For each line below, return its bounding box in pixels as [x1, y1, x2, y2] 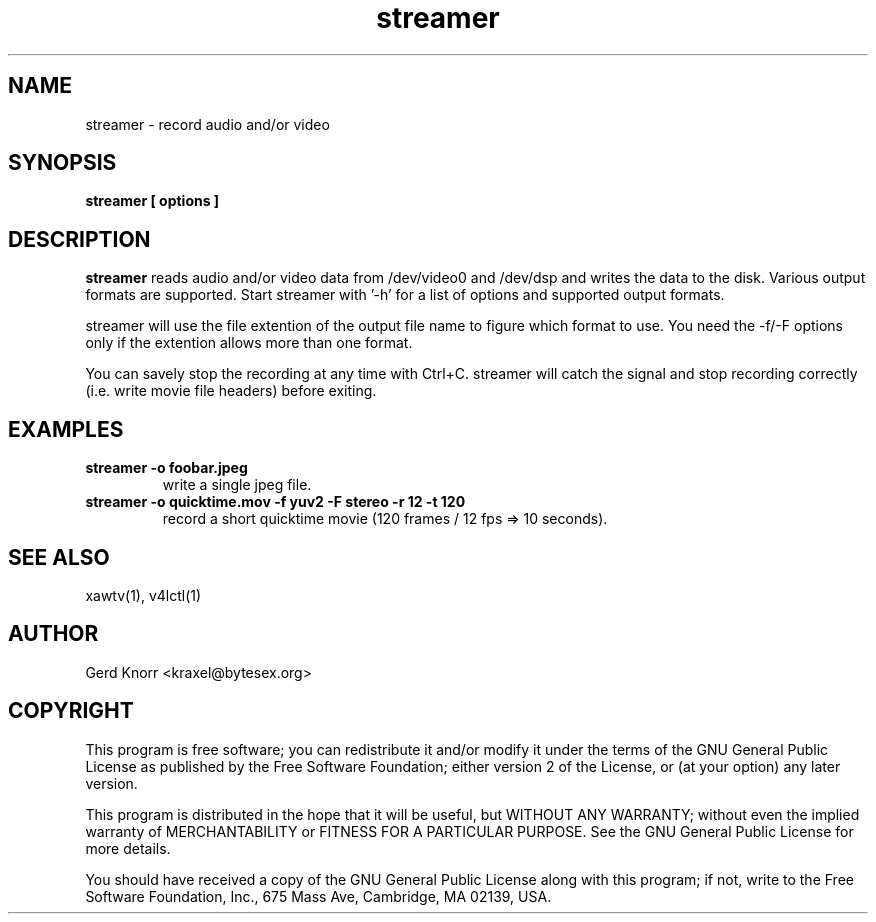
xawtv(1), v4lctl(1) [85, 586, 202, 604]
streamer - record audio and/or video [85, 115, 330, 133]
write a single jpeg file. [162, 476, 312, 494]
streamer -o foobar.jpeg [85, 459, 248, 477]
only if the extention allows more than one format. [85, 334, 413, 352]
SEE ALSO [8, 544, 110, 570]
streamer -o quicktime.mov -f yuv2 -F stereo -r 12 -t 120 [85, 493, 466, 511]
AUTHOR [8, 621, 99, 647]
